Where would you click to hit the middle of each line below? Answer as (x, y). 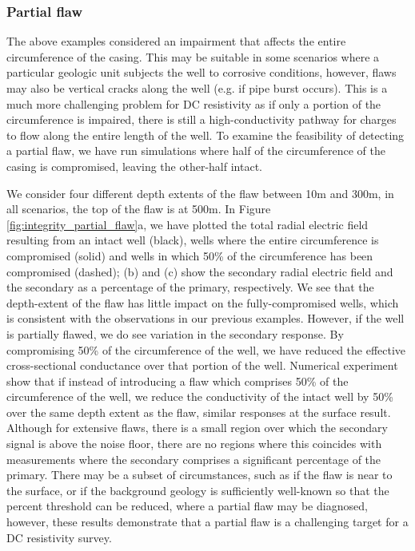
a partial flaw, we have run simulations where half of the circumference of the (196, 151)
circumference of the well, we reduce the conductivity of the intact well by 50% (200, 396)
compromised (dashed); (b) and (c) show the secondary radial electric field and (200, 271)
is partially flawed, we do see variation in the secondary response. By (175, 333)
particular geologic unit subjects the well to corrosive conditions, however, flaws (202, 72)
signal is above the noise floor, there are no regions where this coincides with (194, 444)
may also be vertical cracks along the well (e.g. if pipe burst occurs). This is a (197, 88)
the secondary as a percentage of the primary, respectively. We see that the (190, 287)
